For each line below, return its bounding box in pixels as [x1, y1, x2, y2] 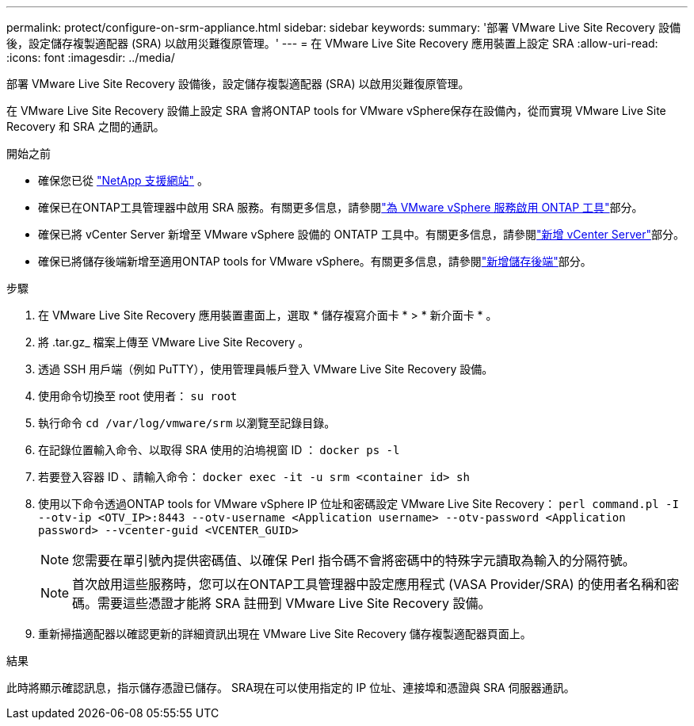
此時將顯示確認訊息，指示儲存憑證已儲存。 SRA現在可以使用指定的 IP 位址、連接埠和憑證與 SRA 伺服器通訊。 [6, 681, 575, 694]
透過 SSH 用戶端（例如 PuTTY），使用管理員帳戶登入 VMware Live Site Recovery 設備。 [38, 362, 494, 376]
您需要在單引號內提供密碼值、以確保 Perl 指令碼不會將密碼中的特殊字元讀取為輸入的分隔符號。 [72, 552, 635, 568]
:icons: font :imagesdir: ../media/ [6, 51, 175, 64]
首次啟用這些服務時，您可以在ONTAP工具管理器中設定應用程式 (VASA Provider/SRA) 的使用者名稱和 [72, 576, 667, 592]
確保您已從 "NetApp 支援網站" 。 [38, 174, 208, 187]
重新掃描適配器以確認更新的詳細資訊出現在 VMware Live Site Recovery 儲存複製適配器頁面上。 [38, 627, 532, 640]
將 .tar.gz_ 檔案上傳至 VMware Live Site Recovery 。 [38, 335, 310, 349]
